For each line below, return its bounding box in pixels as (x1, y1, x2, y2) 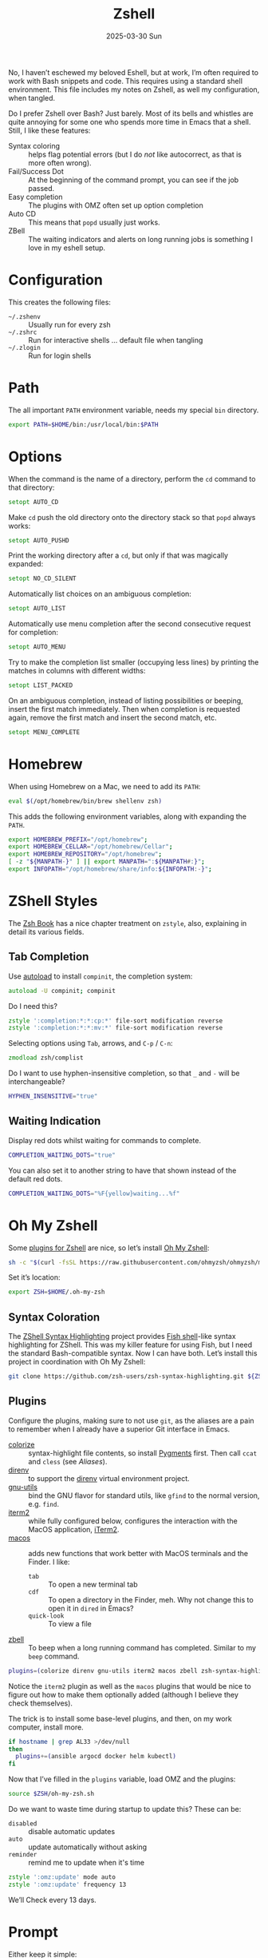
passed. (28, 183, 55, 193)
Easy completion (8, 192, 63, 201)
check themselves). (8, 1698, 73, 1708)
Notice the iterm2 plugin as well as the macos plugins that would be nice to (8, 1681, 251, 1690)
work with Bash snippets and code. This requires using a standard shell (8, 76, 243, 85)
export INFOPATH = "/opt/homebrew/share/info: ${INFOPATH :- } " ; (8, 865, 213, 873)
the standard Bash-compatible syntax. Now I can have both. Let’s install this (8, 1348, 258, 1358)
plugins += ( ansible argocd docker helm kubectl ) (15, 1753, 177, 1761)
